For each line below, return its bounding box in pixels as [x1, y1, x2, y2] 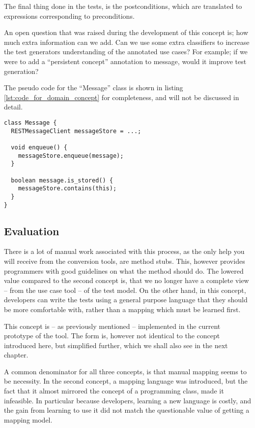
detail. [4, 102, 23, 112]
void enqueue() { [11, 143, 67, 151]
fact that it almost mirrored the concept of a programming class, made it [4, 386, 224, 396]
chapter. [4, 350, 28, 360]
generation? [4, 66, 39, 76]
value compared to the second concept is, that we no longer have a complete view [4, 275, 249, 285]
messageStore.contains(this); [18, 185, 117, 192]
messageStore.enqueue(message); [18, 152, 124, 159]
